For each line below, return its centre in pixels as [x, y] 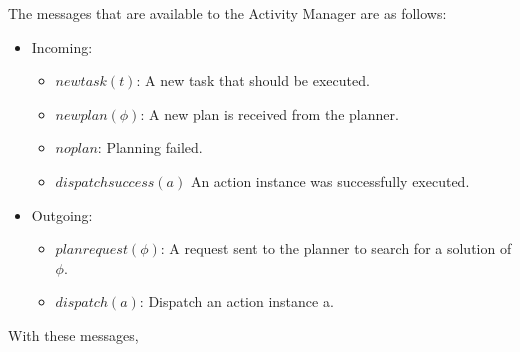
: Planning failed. [150, 147]
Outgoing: [62, 214]
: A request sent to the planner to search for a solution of [336, 248]
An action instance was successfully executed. [330, 180]
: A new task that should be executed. [253, 80]
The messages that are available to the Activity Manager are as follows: [227, 13]
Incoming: [62, 46]
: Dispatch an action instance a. [236, 301]
